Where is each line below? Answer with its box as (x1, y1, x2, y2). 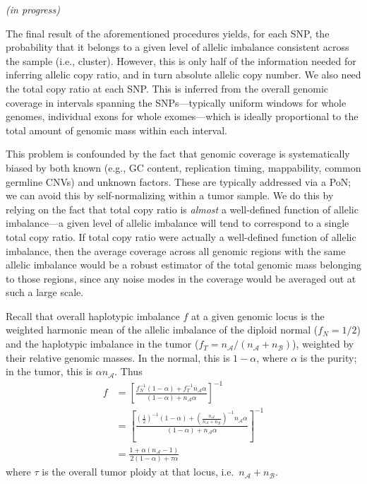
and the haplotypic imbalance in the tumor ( (6, 336, 199, 351)
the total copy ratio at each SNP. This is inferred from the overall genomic (6, 81, 329, 95)
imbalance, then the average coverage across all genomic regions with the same (6, 243, 346, 258)
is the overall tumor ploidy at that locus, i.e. (42, 464, 234, 479)
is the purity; (300, 350, 357, 365)
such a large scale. (6, 285, 84, 300)
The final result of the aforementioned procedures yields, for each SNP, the (6, 25, 330, 40)
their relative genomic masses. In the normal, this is (6, 350, 230, 365)
